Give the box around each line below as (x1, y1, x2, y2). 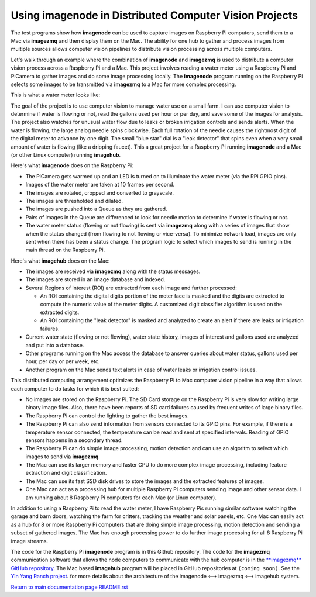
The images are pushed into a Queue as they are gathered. (25, 205, 167, 213)
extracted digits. (40, 309, 80, 316)
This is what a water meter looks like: (11, 91, 101, 99)
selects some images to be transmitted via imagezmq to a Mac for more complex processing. (11, 81, 236, 88)
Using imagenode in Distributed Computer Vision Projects (11, 9, 298, 22)
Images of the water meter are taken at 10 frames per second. (25, 181, 175, 188)
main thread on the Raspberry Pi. (25, 246, 105, 254)
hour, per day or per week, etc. (25, 358, 100, 365)
